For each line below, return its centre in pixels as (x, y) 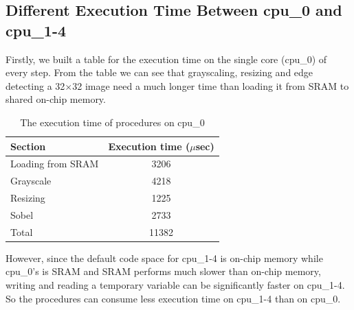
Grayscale (31, 181)
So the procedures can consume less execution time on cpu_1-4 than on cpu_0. (173, 298)
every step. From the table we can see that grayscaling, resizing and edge (159, 72)
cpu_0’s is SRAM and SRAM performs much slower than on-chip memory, (163, 271)
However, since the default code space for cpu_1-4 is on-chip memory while (164, 258)
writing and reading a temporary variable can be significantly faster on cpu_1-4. (175, 285)
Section (28, 146)
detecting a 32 (35, 85)
